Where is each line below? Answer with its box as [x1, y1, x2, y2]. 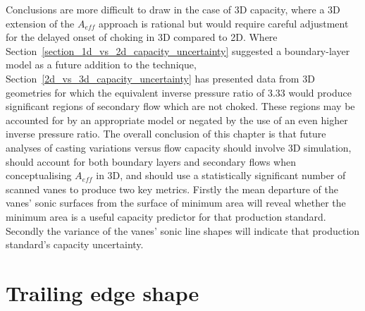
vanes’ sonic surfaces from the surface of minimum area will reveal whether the [6, 195, 346, 210]
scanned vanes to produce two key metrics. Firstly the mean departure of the [6, 181, 338, 196]
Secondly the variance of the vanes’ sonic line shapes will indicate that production [6, 223, 360, 238]
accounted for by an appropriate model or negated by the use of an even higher [6, 112, 348, 127]
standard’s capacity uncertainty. [6, 237, 144, 252]
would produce [288, 85, 352, 99]
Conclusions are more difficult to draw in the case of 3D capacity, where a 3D [6, 2, 340, 16]
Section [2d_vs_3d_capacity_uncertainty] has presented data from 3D [6, 71, 315, 85]
